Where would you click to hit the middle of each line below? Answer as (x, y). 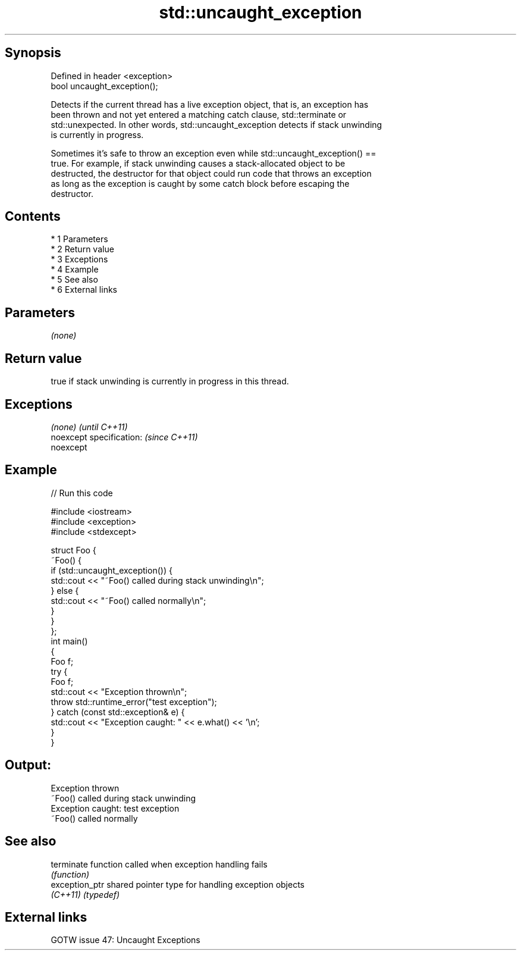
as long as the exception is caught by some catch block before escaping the (200, 183)
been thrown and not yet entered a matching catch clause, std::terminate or (199, 114)
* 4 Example (75, 270)
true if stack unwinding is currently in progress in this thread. (170, 381)
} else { (65, 590)
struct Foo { (73, 550)
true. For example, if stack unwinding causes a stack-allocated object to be (198, 163)
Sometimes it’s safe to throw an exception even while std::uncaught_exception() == (214, 153)
